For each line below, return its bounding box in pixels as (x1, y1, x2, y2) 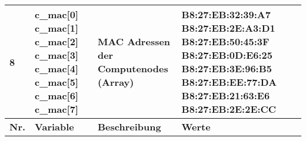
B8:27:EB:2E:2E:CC (181, 102, 277, 116)
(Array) (97, 75, 134, 89)
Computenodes (97, 62, 168, 75)
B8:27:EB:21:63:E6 (181, 89, 270, 102)
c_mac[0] (35, 8, 79, 21)
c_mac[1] (35, 21, 79, 35)
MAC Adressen (97, 35, 171, 48)
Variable (35, 120, 74, 133)
